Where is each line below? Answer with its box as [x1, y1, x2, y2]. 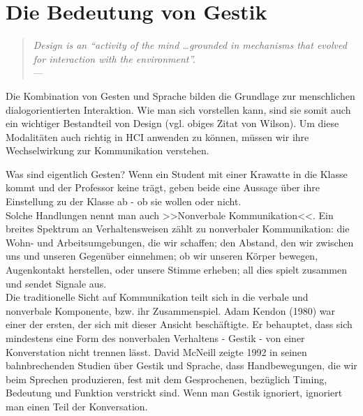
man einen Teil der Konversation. [6, 399, 148, 413]
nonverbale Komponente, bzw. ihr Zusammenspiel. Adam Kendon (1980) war [6, 303, 335, 318]
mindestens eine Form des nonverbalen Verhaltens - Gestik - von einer [6, 331, 305, 345]
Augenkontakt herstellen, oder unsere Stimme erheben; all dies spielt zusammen [6, 262, 347, 277]
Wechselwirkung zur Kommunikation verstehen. [6, 143, 209, 158]
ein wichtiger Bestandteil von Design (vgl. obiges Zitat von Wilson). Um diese [6, 116, 339, 131]
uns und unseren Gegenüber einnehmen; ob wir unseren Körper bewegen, [6, 248, 318, 263]
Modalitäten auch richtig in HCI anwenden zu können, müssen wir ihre [6, 129, 309, 144]
